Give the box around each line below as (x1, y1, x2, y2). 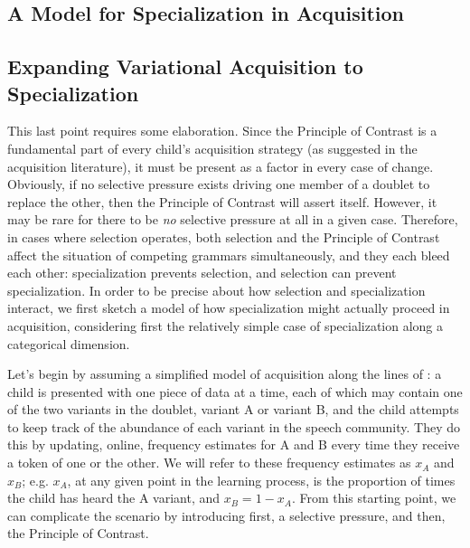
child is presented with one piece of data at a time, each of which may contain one (7, 382, 463, 401)
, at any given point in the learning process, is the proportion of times (67, 470, 456, 489)
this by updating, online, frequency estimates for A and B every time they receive (7, 435, 460, 454)
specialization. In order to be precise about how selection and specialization (7, 280, 426, 299)
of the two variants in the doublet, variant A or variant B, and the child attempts (7, 400, 459, 419)
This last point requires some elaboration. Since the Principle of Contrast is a (7, 121, 437, 140)
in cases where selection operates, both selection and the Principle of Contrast (7, 227, 440, 246)
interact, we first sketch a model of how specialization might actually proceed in (7, 298, 450, 317)
